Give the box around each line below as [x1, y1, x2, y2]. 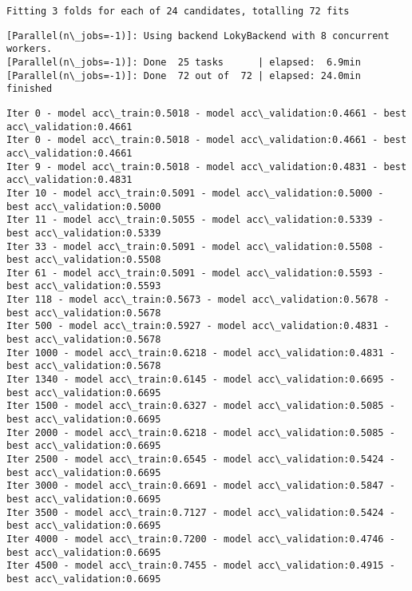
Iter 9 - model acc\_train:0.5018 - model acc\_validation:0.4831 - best [6, 161, 407, 173]
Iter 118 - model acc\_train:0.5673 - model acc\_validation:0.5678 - [6, 294, 390, 306]
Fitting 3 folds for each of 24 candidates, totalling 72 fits [6, 6, 350, 17]
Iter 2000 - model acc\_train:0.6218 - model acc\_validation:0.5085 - [6, 426, 395, 438]
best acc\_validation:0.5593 [6, 280, 161, 292]
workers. [6, 43, 53, 55]
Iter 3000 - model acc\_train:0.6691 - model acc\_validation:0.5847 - [6, 480, 395, 492]
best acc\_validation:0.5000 [6, 200, 161, 212]
